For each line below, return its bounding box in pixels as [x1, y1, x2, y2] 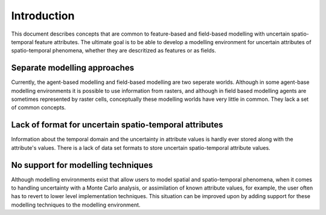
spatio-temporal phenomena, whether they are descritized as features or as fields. [11, 47, 217, 54]
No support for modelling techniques [11, 160, 153, 170]
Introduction [11, 9, 75, 22]
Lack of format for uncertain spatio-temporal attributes [11, 120, 223, 130]
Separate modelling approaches [11, 63, 135, 73]
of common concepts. [11, 104, 66, 111]
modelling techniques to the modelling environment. [11, 201, 141, 208]
